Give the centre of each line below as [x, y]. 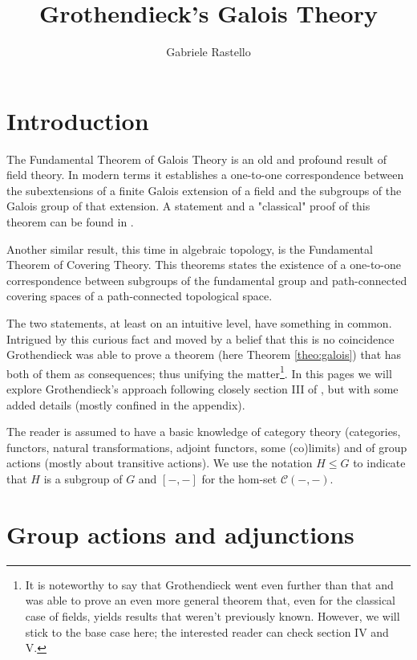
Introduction [78, 120]
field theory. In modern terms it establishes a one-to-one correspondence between [205, 175]
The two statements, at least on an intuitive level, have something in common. [199, 323]
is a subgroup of [83, 479]
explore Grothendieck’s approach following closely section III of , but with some [202, 389]
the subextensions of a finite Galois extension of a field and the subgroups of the [204, 190]
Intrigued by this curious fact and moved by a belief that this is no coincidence [200, 338]
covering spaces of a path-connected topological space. [140, 296]
